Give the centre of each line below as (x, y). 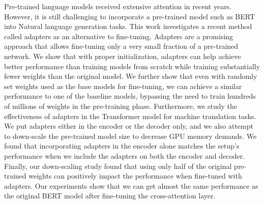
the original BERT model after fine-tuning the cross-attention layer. (110, 196)
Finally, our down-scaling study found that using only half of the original (118, 166)
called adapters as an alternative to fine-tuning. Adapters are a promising (119, 36)
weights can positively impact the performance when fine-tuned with (135, 176)
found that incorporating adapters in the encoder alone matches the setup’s (122, 146)
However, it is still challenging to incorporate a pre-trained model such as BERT (130, 16)
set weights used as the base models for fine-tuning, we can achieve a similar (123, 86)
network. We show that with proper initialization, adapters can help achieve (123, 56)
